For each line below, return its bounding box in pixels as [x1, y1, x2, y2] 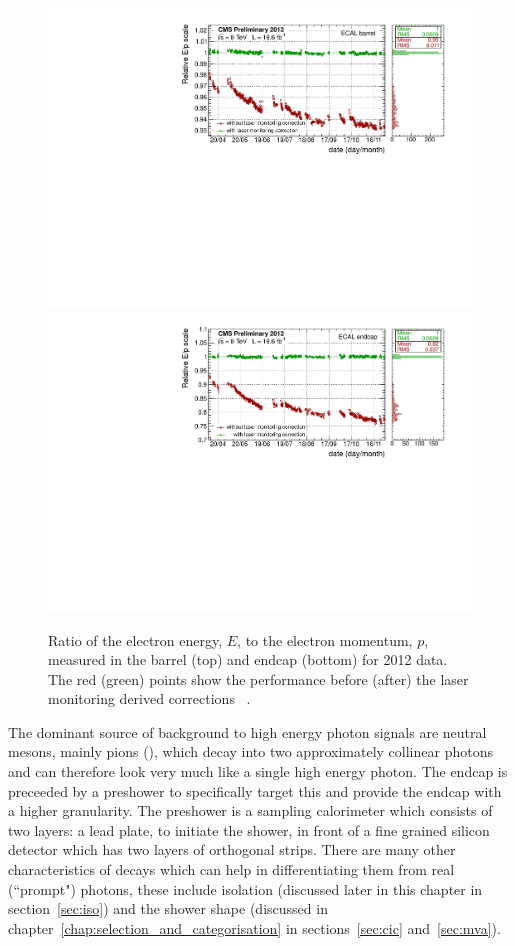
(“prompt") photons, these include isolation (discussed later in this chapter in [8, 878, 483, 899]
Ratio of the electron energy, [48, 629, 223, 650]
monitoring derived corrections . [48, 688, 251, 709]
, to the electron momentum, [237, 629, 413, 650]
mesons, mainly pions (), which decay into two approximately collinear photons [8, 741, 493, 762]
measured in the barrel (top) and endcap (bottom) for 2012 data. [48, 649, 448, 670]
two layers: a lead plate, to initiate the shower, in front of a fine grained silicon [8, 819, 490, 840]
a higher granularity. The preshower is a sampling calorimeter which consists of [8, 800, 493, 821]
